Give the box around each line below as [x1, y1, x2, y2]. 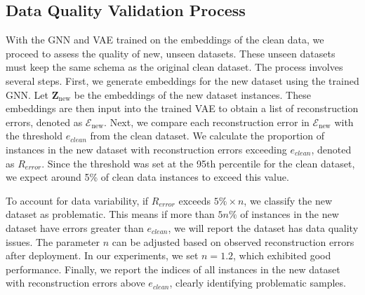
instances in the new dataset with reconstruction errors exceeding [6, 142, 287, 156]
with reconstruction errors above [6, 275, 145, 290]
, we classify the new [244, 193, 333, 207]
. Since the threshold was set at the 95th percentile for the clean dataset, [41, 156, 355, 170]
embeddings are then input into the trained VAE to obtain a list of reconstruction [6, 101, 359, 116]
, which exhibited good [233, 248, 331, 263]
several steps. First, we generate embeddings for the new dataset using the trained [6, 73, 359, 88]
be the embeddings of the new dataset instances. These [74, 87, 311, 102]
